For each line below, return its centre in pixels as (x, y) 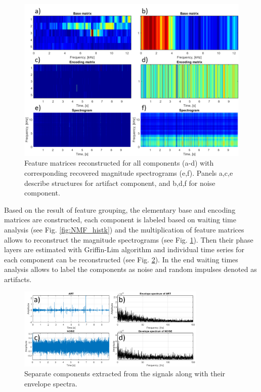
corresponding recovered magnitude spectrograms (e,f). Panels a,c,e (129, 172)
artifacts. (18, 279)
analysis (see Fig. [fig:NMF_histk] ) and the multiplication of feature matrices (124, 229)
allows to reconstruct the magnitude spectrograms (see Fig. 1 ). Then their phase (129, 239)
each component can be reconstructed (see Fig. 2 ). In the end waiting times (121, 259)
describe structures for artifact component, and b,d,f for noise (120, 183)
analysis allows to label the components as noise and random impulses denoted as (130, 269)
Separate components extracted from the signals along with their (125, 374)
